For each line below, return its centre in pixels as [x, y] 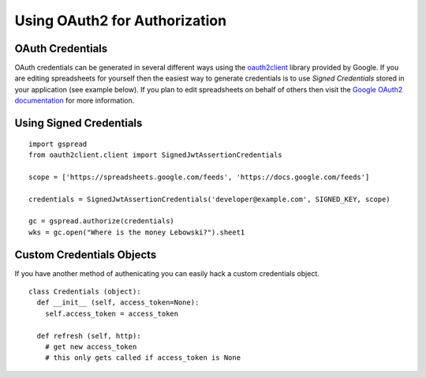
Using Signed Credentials [78, 124]
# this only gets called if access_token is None [142, 358]
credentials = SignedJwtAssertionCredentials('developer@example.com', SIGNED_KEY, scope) [209, 199]
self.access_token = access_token [112, 313]
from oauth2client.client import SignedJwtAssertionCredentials [156, 155]
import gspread [58, 144]
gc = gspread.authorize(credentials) [102, 221]
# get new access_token [91, 347]
